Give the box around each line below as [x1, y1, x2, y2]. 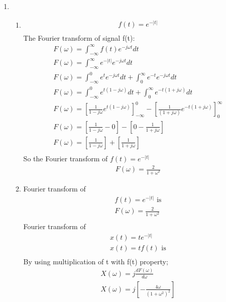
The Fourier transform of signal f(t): [23, 32, 135, 43]
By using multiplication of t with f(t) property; [23, 256, 168, 266]
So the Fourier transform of [23, 153, 108, 163]
